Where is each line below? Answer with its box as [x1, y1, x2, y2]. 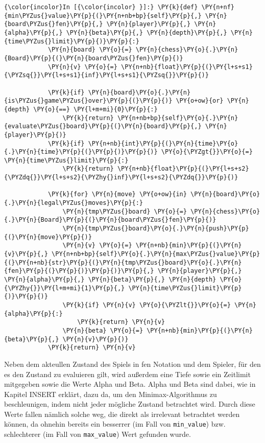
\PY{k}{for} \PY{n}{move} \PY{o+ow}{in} [47, 191, 187, 198]
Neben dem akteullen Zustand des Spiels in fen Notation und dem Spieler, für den [4, 358, 261, 369]
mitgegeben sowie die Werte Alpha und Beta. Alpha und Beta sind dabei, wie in [4, 379, 256, 389]
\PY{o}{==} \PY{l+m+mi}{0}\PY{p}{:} [33, 105, 158, 113]
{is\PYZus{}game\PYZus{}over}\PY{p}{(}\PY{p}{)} [4, 97, 173, 105]
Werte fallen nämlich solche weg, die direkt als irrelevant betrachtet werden [4, 408, 240, 419]
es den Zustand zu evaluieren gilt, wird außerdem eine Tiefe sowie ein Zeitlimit [4, 368, 251, 379]
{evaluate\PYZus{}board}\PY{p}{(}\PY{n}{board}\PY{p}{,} [4, 123, 202, 130]
